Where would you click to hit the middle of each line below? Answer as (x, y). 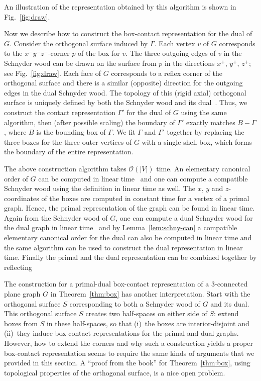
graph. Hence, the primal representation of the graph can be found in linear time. (129, 208)
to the (13, 53)
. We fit (124, 132)
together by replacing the (206, 132)
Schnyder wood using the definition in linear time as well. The (100, 188)
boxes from (21, 323)
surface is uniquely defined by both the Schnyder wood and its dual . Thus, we (126, 102)
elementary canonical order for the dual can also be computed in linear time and (128, 237)
